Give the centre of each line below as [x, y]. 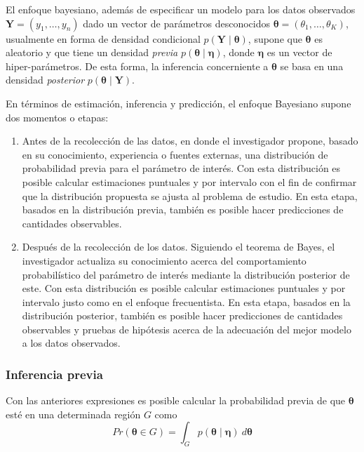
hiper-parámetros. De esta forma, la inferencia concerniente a [137, 66]
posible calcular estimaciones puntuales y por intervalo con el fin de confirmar [189, 181]
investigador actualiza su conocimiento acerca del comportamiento [164, 260]
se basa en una [312, 66]
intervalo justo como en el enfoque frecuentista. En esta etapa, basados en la [186, 301]
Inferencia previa [54, 374]
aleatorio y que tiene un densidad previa [92, 52]
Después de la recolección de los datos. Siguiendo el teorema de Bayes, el [178, 247]
